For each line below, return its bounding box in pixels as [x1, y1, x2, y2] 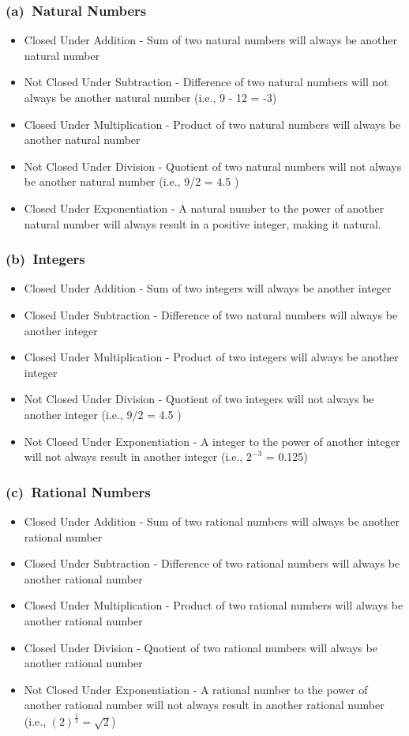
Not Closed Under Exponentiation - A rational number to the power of [24, 681, 368, 697]
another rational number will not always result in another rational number [24, 696, 385, 713]
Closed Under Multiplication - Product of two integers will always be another [24, 349, 399, 365]
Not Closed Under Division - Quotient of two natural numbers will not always [24, 157, 402, 174]
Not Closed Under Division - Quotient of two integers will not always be [24, 391, 374, 407]
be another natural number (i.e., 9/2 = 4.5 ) [24, 173, 239, 190]
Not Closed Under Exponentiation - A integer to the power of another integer [24, 432, 400, 449]
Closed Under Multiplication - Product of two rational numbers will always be [24, 597, 403, 613]
